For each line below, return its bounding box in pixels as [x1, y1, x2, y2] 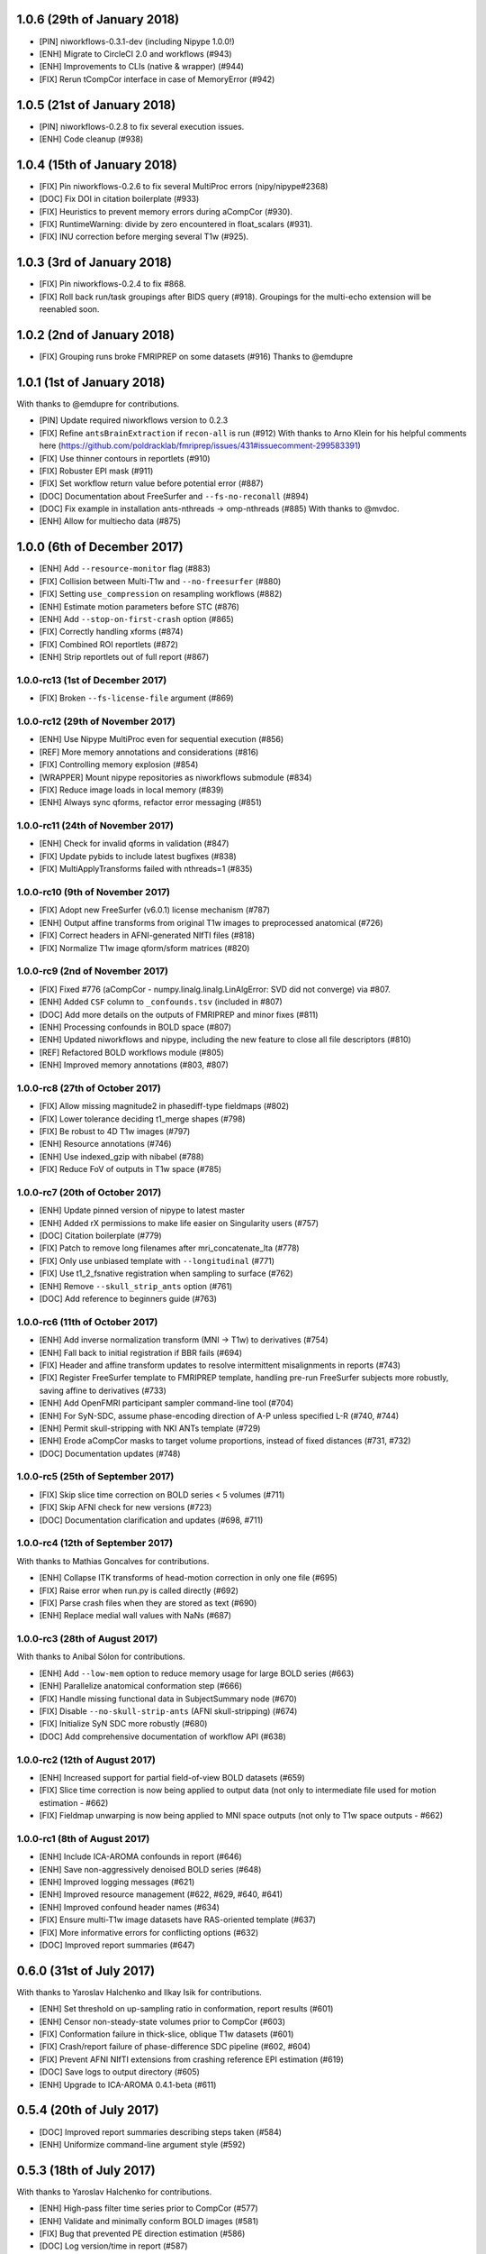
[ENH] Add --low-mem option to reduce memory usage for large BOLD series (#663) [39, 1668, 355, 1679]
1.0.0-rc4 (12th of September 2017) [16, 1537, 174, 1550]
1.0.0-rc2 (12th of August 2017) [16, 1754, 157, 1766]
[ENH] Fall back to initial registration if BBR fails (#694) [39, 1347, 243, 1358]
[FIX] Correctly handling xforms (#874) [39, 627, 184, 637]
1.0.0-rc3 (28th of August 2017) [16, 1633, 158, 1645]
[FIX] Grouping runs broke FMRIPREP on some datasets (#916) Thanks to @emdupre [39, 352, 354, 362]
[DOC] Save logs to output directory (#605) [39, 2066, 200, 2077]
